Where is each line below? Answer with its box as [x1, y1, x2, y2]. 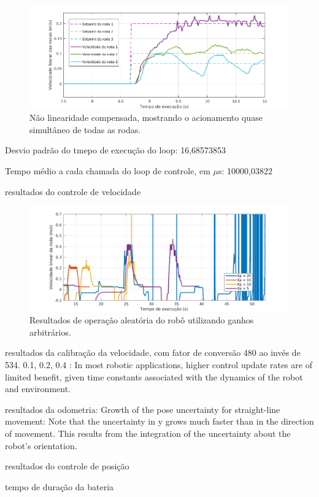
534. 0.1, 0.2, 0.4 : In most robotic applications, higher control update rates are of [5, 358, 312, 371]
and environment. [5, 382, 71, 395]
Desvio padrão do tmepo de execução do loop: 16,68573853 [5, 144, 226, 156]
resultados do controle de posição [5, 460, 129, 472]
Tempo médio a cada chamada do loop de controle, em [5, 164, 210, 177]
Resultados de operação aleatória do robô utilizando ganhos [29, 314, 254, 326]
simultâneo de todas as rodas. [29, 123, 141, 136]
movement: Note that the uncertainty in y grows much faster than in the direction [5, 415, 314, 428]
